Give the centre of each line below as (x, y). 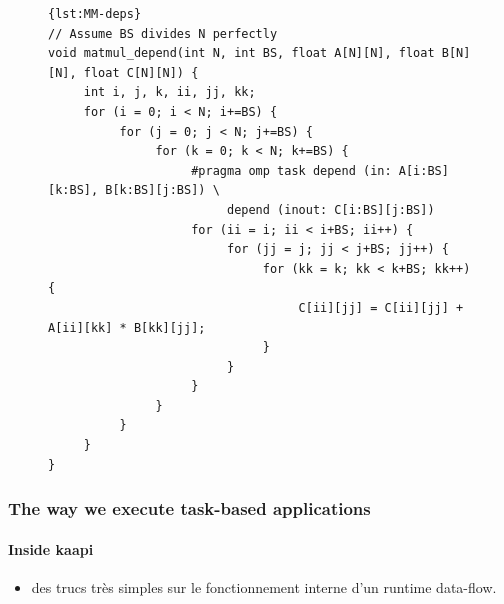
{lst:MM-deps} (95, 14)
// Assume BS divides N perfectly (163, 33)
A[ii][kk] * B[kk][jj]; (127, 327)
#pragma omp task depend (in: (291, 170)
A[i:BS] (423, 170)
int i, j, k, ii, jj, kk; (169, 92)
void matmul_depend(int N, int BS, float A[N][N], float (241, 53)
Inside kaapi (51, 548)
